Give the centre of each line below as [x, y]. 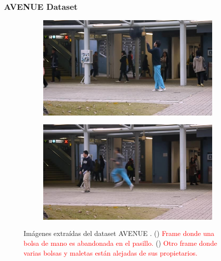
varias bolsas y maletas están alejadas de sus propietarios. [110, 252]
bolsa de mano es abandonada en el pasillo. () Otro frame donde [120, 243]
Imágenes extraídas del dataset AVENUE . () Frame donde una [119, 233]
